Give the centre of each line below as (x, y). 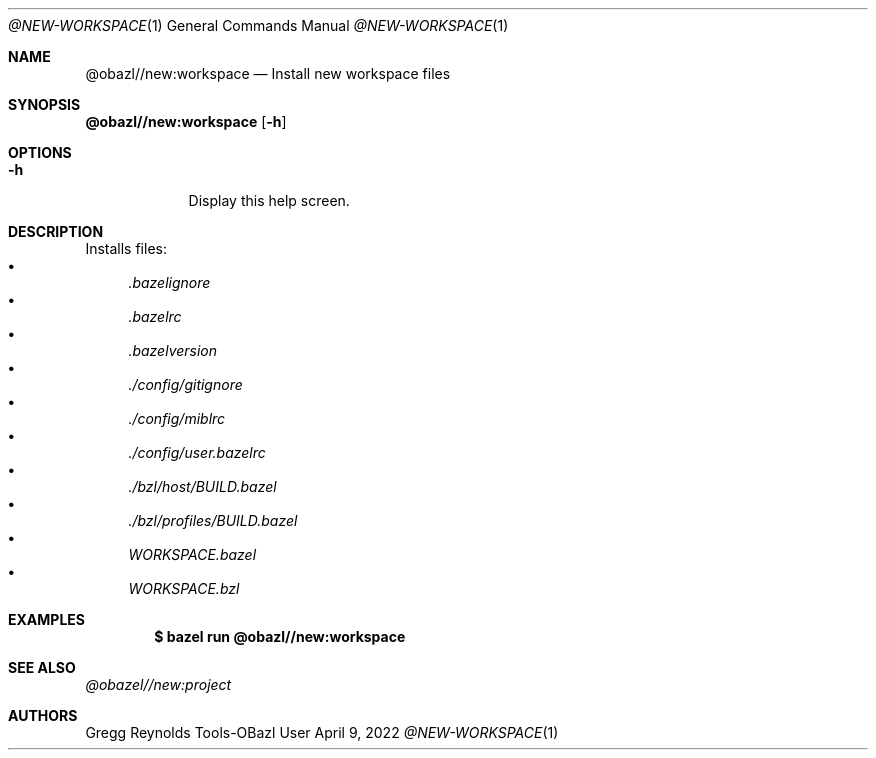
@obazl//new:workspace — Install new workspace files (268, 73)
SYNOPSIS (44, 104)
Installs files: (126, 248)
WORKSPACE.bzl (184, 588)
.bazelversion (173, 350)
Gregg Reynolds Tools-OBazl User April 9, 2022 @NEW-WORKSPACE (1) (322, 732)
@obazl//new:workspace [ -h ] (186, 121)
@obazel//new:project (158, 684)
